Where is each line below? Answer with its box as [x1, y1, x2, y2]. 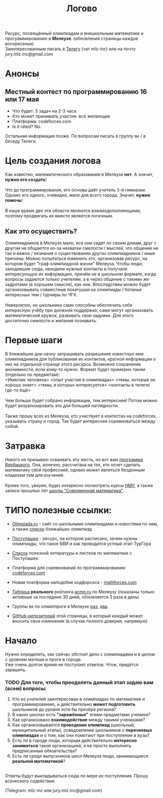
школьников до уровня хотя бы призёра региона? [12, 706, 116, 712]
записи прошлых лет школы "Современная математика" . [5, 487, 124, 493]
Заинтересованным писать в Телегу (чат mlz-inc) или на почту [5, 46, 136, 52]
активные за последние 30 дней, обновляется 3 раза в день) [12, 594, 140, 600]
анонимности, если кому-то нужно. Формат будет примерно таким [5, 366, 145, 372]
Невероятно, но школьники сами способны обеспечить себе [5, 302, 133, 308]
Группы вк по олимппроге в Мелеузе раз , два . [12, 603, 109, 609]
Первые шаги [5, 335, 62, 346]
